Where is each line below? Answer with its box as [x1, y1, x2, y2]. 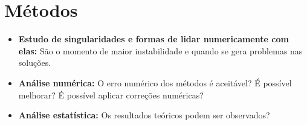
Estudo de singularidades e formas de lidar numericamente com [18, 33, 289, 45]
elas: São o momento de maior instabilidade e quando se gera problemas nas [18, 44, 303, 57]
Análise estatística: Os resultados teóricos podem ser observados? [18, 109, 270, 121]
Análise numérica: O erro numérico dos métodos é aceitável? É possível [18, 76, 292, 89]
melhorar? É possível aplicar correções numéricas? [18, 88, 204, 101]
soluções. [18, 56, 51, 69]
